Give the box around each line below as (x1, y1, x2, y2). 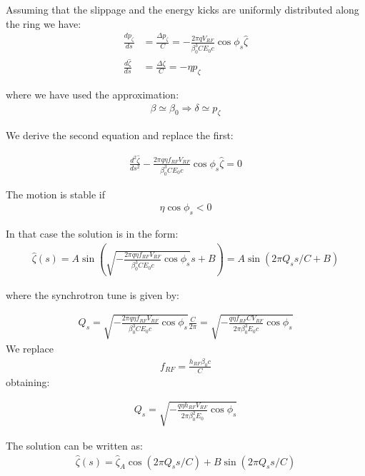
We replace (6, 340, 54, 355)
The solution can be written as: (6, 437, 143, 452)
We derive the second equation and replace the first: (6, 128, 234, 143)
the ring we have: (6, 16, 81, 31)
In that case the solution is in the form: (6, 226, 179, 241)
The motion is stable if (6, 186, 105, 201)
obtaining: (6, 374, 50, 389)
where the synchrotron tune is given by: (6, 287, 179, 302)
